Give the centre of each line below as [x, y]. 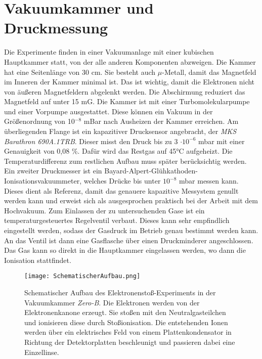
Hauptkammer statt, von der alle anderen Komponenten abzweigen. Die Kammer [130, 61]
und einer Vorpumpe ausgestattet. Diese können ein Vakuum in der [108, 111]
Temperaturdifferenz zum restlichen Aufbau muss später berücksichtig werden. [125, 161]
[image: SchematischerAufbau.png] [82, 276]
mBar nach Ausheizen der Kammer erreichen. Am [161, 121]
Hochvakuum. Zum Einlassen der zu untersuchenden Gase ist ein [104, 210]
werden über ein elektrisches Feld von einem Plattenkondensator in [128, 332]
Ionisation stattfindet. [38, 260]
